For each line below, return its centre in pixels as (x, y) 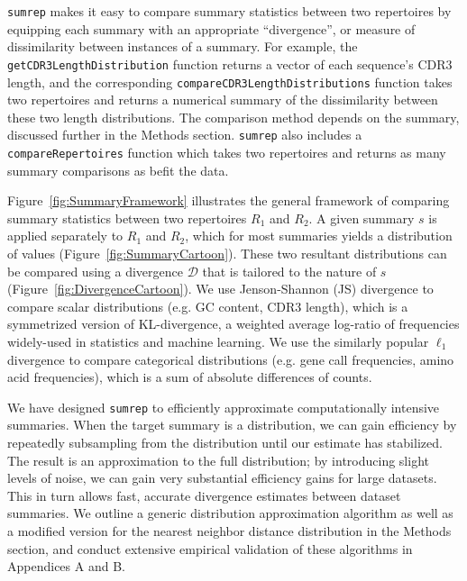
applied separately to (65, 236)
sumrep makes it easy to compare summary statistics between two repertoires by (229, 11)
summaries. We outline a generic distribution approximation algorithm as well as (230, 513)
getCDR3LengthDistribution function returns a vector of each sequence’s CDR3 (230, 64)
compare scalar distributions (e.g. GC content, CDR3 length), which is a (208, 306)
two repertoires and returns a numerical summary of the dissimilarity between (223, 100)
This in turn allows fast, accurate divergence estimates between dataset (204, 495)
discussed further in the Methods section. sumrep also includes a (185, 135)
